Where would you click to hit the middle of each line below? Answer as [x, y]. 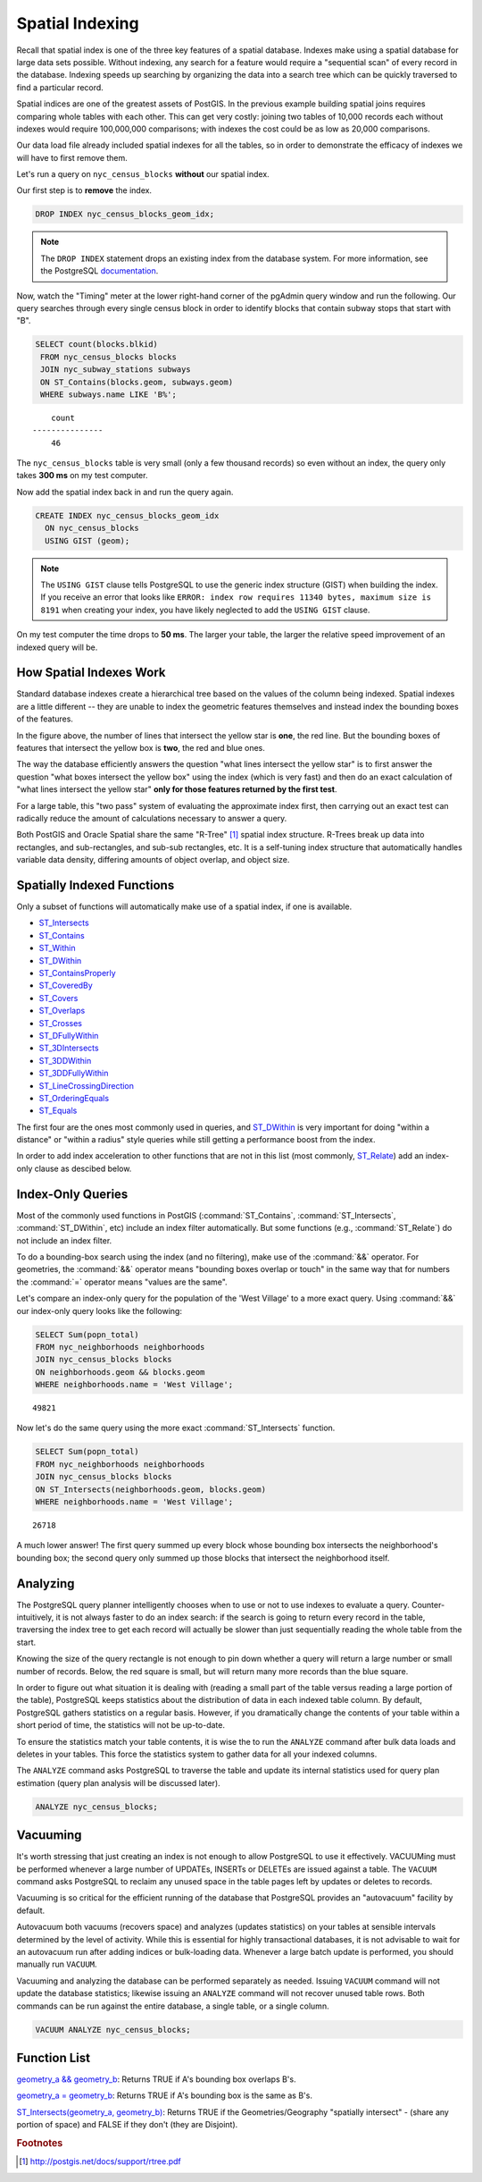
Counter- [428, 1605]
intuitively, [35, 1617]
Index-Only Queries [72, 1194]
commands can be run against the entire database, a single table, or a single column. [173, 2006]
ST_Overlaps [62, 1011]
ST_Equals [58, 1111]
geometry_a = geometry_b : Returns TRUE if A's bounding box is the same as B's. [164, 2095]
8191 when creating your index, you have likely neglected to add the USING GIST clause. [205, 610]
